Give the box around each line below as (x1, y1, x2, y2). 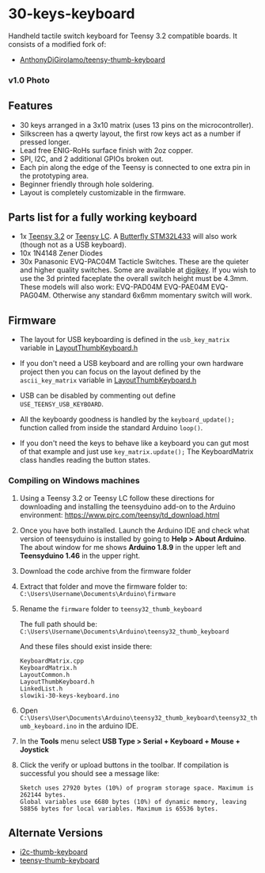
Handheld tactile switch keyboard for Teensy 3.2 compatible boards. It (8, 31, 237, 40)
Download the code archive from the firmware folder (19, 566, 191, 575)
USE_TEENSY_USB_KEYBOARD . (19, 399, 104, 409)
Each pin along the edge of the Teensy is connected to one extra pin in (19, 162, 251, 171)
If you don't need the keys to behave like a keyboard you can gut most (19, 438, 249, 448)
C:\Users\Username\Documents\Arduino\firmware (19, 590, 176, 598)
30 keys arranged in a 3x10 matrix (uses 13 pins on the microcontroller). (19, 120, 254, 129)
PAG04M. (19, 290, 51, 300)
